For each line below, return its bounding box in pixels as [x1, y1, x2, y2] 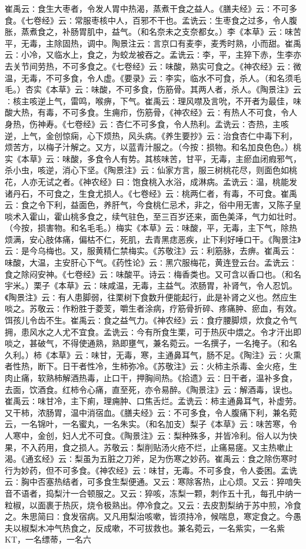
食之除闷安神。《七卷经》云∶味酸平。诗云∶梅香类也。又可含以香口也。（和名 [5, 267, 301, 280]
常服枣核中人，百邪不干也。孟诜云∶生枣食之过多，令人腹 [74, 14, 297, 26]
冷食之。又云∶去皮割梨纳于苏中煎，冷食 [144, 498, 301, 511]
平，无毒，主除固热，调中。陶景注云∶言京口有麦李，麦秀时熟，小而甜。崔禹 [5, 37, 301, 49]
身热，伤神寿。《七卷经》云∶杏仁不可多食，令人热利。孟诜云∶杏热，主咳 [5, 117, 289, 130]
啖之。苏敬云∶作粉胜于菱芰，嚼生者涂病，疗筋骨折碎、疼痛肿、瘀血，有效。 [5, 302, 301, 315]
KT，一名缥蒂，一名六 [5, 533, 91, 545]
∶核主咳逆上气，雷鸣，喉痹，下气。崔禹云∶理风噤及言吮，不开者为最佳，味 [5, 94, 301, 107]
